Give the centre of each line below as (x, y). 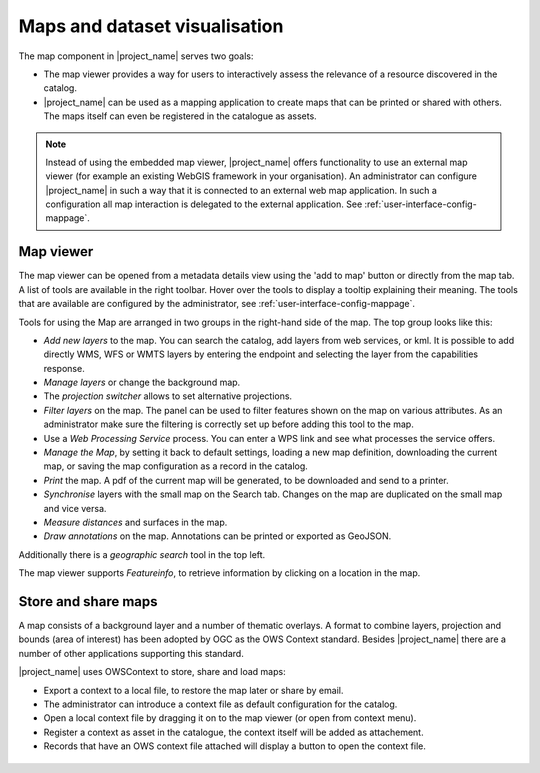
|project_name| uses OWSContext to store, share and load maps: (152, 672)
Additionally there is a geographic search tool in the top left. (142, 554)
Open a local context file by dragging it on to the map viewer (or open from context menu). (230, 718)
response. (64, 368)
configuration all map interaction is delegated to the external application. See (204, 204)
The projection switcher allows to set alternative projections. (168, 396)
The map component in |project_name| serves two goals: (136, 56)
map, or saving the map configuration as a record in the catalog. (176, 466)
